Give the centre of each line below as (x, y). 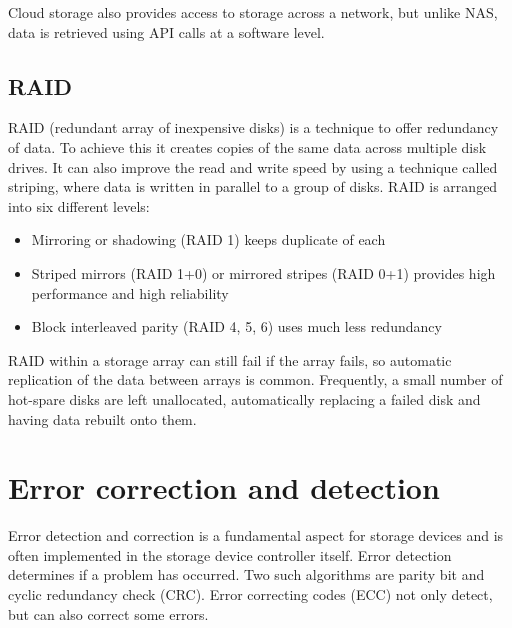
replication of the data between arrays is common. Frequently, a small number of (255, 379)
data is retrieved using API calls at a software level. (166, 31)
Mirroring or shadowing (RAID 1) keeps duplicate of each (208, 239)
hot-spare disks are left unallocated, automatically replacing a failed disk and (244, 398)
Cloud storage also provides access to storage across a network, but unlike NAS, (253, 12)
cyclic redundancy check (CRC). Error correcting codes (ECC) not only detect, (250, 594)
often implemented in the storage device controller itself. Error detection (230, 554)
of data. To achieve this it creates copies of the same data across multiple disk (247, 146)
